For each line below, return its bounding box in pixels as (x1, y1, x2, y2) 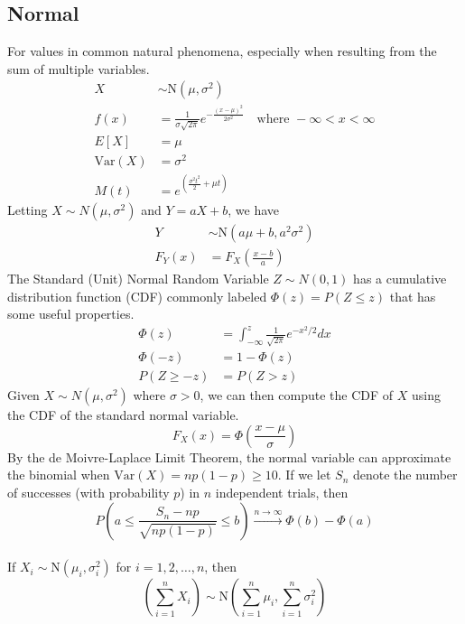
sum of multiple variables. (7, 59, 150, 78)
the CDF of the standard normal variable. (7, 405, 239, 424)
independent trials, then (215, 483, 349, 502)
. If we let (277, 465, 331, 484)
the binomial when (7, 465, 110, 484)
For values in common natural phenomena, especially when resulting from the (7, 42, 437, 61)
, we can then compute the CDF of (200, 386, 394, 405)
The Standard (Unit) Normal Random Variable (7, 269, 269, 288)
